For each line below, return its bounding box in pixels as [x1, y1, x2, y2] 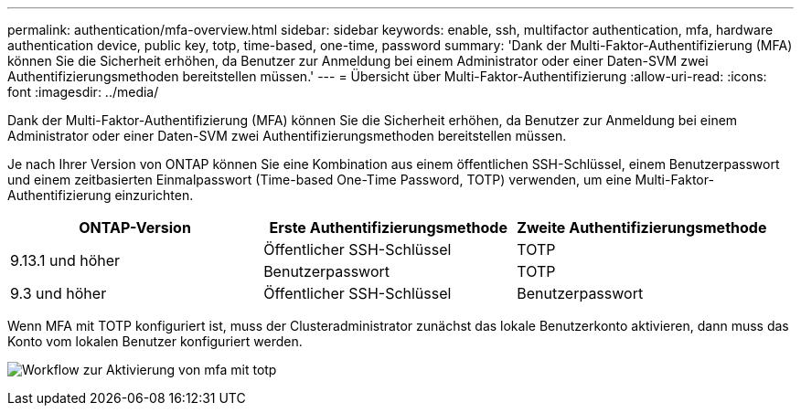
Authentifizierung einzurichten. [7, 187, 194, 203]
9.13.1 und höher [10, 251, 121, 270]
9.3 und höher [10, 284, 107, 302]
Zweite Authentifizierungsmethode [517, 218, 767, 237]
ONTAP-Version [79, 218, 191, 237]
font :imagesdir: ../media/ [7, 84, 159, 100]
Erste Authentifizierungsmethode [269, 218, 507, 237]
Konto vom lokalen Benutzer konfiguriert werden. [7, 334, 303, 349]
